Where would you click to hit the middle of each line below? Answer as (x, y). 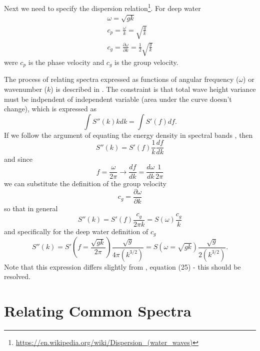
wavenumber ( (25, 89)
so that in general (31, 208)
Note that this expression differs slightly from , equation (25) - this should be (122, 266)
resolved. (17, 276)
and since (18, 159)
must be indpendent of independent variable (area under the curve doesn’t (118, 99)
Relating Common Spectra (98, 311)
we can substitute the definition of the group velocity (85, 183)
